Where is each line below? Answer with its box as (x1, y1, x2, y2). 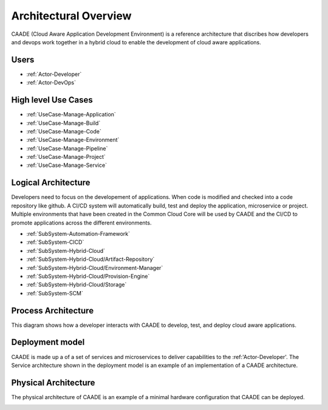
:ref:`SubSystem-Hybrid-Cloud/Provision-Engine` (26, 272, 150, 280)
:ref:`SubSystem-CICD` (26, 238, 84, 246)
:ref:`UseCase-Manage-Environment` (26, 136, 120, 144)
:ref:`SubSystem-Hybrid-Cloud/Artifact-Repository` (26, 255, 155, 263)
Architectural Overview (11, 9, 132, 22)
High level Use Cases (11, 95, 94, 106)
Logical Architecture (11, 178, 91, 188)
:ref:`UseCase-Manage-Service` (26, 161, 108, 169)
